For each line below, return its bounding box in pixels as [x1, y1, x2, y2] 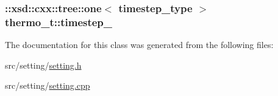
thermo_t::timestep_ [5, 14, 113, 29]
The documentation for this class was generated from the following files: [5, 38, 274, 51]
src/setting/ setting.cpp [5, 79, 90, 92]
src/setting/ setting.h [5, 58, 82, 71]
